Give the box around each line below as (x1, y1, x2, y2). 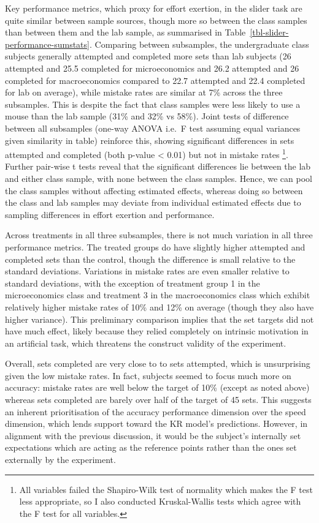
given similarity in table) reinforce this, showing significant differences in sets (5, 134, 294, 146)
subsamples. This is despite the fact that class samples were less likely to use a (5, 97, 301, 110)
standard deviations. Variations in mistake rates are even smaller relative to (5, 265, 290, 277)
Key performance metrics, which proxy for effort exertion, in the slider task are (5, 2, 302, 14)
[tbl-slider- (250, 26, 289, 39)
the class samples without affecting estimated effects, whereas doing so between (5, 184, 303, 197)
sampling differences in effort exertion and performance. (5, 208, 215, 220)
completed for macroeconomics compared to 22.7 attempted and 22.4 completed (5, 73, 306, 86)
